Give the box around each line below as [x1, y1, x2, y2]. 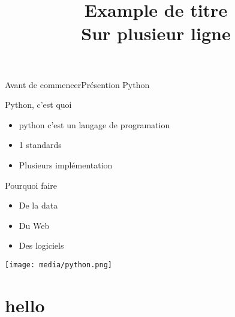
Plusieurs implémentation [19, 158, 113, 171]
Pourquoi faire [5, 179, 58, 191]
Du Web [19, 219, 50, 231]
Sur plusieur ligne [81, 21, 231, 46]
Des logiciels [19, 239, 64, 252]
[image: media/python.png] [5, 260, 112, 269]
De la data [19, 199, 58, 212]
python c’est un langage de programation [19, 118, 170, 131]
